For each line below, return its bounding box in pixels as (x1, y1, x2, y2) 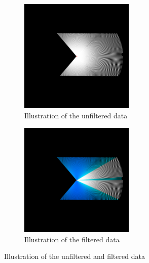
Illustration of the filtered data (24, 234, 120, 244)
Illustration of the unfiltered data (24, 110, 128, 120)
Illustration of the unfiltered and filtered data (4, 251, 145, 261)
